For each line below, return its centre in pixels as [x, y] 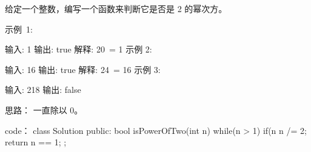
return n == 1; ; [36, 142]
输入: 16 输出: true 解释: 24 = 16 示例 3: [83, 69]
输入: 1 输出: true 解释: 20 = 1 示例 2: [79, 49]
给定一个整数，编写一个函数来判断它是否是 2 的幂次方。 [116, 8]
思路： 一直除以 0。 [44, 109]
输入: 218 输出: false [43, 90]
